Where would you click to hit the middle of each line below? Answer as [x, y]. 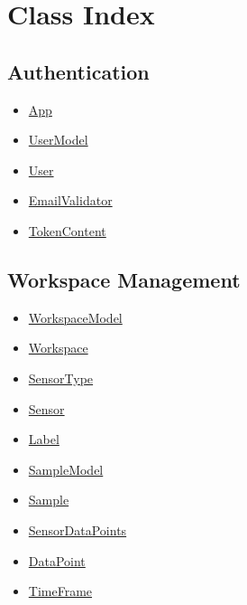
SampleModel [66, 469]
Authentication [78, 71]
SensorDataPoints [78, 529]
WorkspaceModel [75, 317]
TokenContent [67, 230]
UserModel [58, 140]
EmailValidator [70, 200]
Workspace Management [124, 279]
